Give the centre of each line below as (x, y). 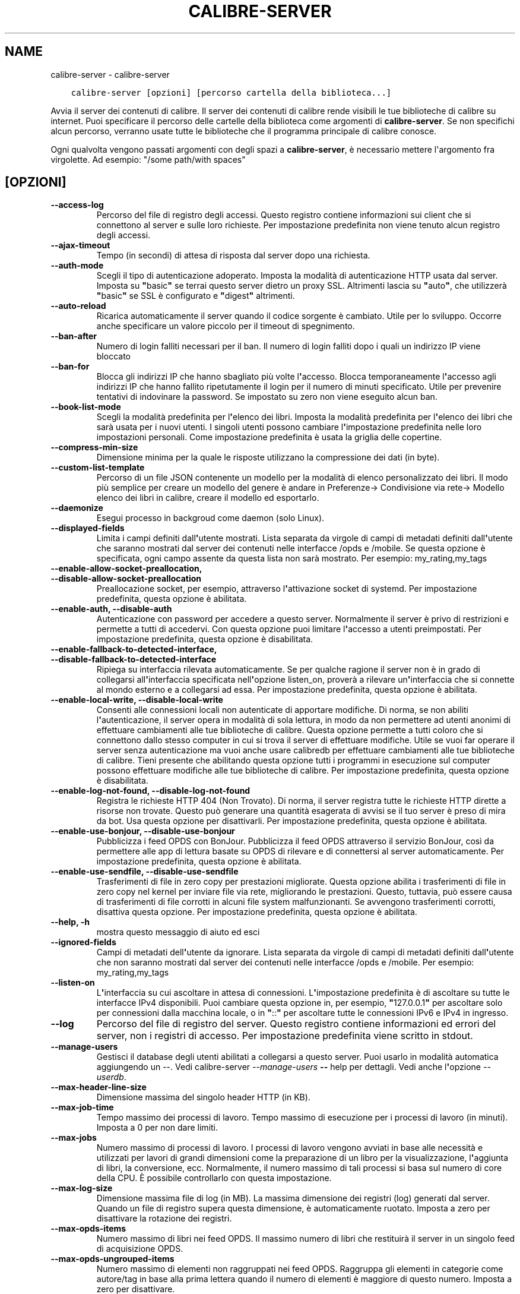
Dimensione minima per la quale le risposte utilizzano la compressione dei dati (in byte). (268, 457)
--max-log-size (82, 1188)
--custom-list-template (98, 468)
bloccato (113, 356)
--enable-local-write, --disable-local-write (137, 700)
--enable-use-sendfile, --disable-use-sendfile (145, 872)
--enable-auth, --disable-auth (111, 609)
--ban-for (70, 367)
